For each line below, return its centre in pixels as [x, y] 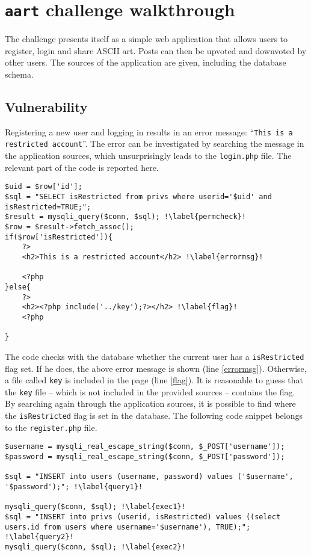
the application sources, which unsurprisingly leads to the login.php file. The [148, 156]
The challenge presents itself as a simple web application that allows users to [146, 39]
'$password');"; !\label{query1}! [74, 487]
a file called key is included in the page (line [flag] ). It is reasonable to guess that [154, 380]
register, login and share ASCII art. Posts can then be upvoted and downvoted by [156, 50]
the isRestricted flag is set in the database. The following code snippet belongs [154, 415]
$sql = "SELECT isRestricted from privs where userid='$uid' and [138, 197]
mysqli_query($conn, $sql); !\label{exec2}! [95, 547]
